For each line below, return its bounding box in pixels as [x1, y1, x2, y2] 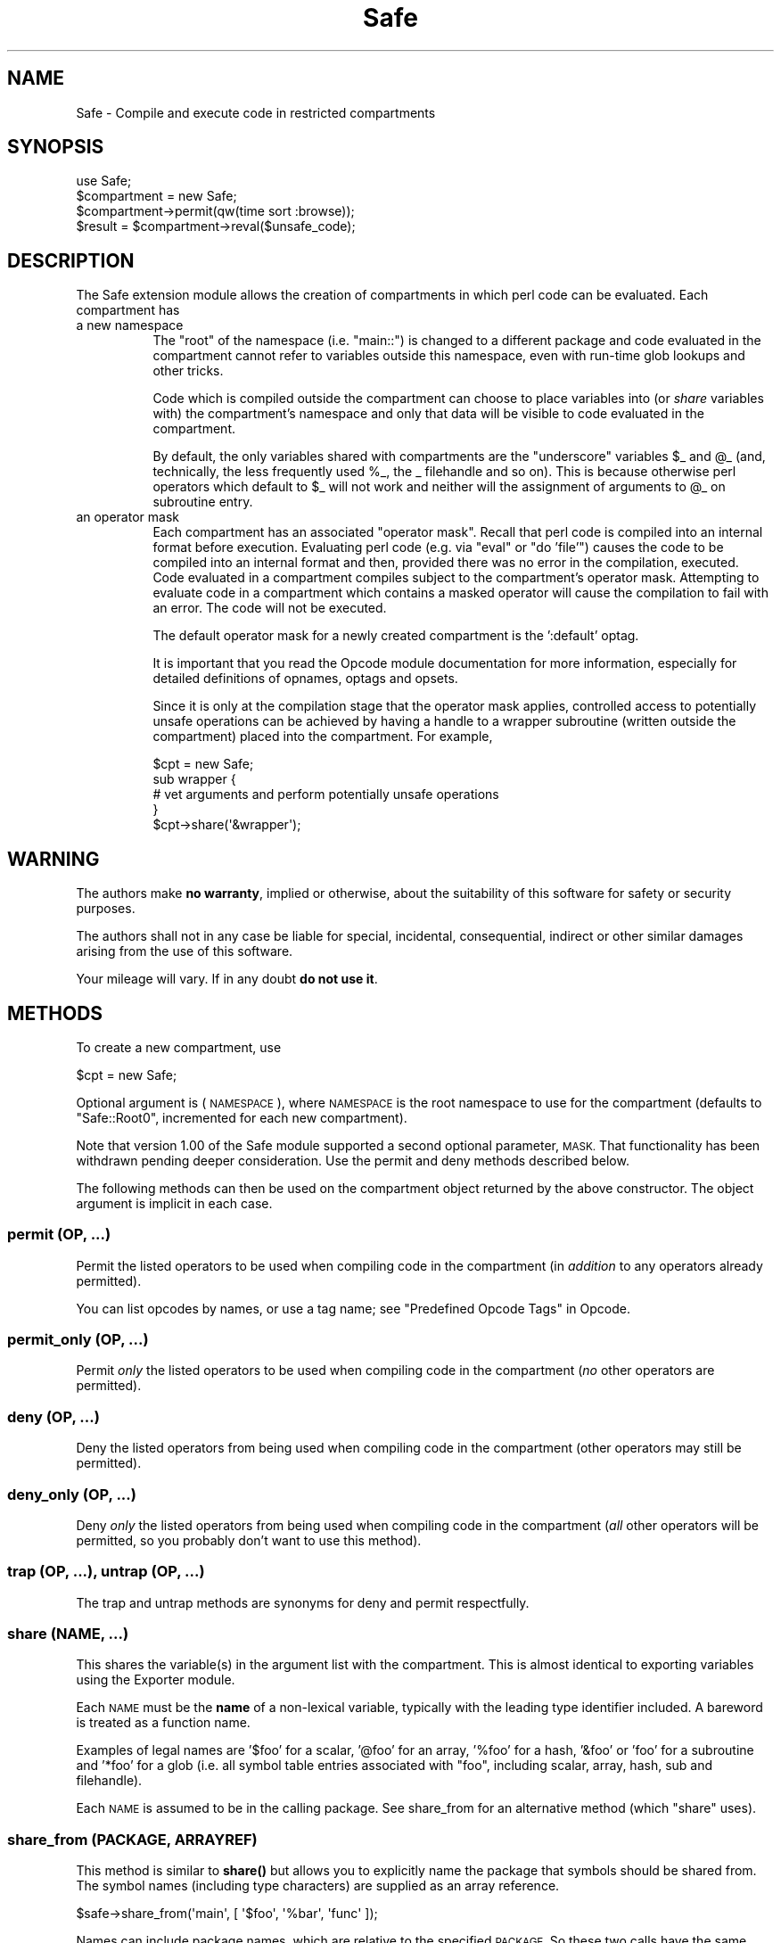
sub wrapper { [152, 771, 236, 787]
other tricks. [152, 363, 224, 379]
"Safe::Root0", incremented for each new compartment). [76, 1109, 407, 1125]
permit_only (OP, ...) [7, 1330, 149, 1349]
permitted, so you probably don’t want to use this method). [76, 1532, 422, 1548]
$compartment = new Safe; [76, 188, 237, 204]
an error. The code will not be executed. [152, 600, 387, 616]
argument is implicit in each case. [76, 1195, 273, 1211]
